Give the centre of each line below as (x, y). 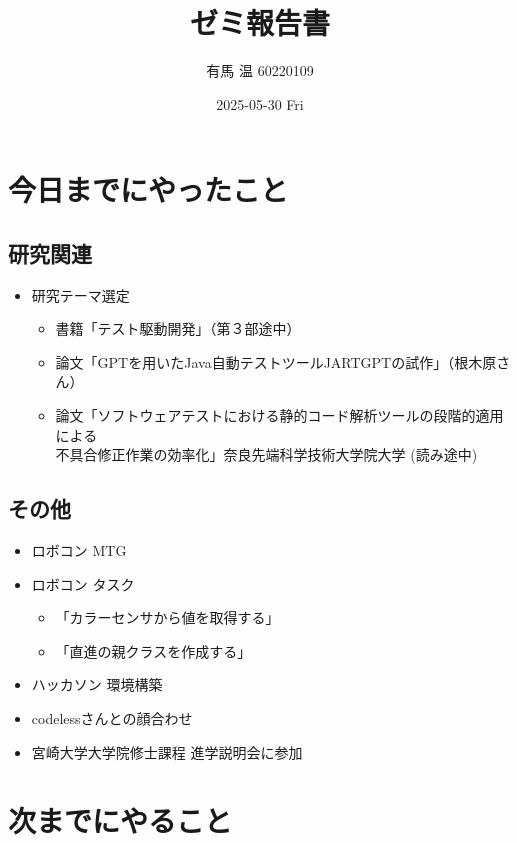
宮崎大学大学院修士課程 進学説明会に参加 (167, 751)
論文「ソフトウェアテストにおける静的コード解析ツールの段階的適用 (279, 415)
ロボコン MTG (79, 550)
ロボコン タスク (83, 583)
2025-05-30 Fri (260, 103)
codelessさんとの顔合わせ (112, 718)
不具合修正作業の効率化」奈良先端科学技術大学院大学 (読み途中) (266, 454)
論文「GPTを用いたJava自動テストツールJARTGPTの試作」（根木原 (276, 361)
